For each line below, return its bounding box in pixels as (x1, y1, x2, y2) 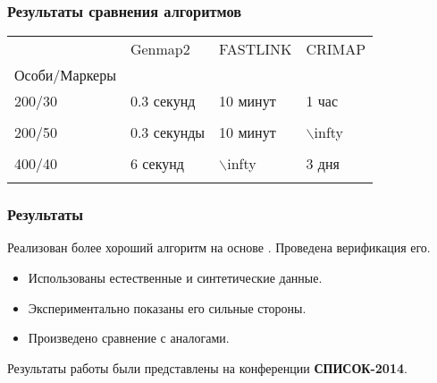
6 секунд (130, 153, 184, 174)
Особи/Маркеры (14, 64, 116, 86)
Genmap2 (130, 38, 190, 60)
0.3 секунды (130, 122, 206, 143)
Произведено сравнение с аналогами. (28, 328, 230, 347)
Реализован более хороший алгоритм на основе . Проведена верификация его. (7, 238, 431, 257)
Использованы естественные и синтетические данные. (28, 268, 323, 287)
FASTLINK (219, 38, 292, 60)
